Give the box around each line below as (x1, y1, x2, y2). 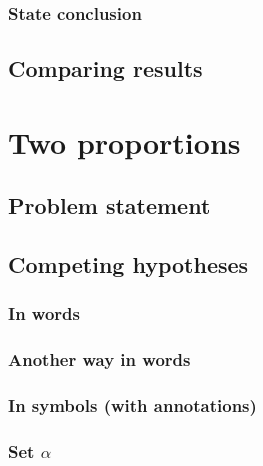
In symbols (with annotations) (8, 393, 257, 418)
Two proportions (8, 121, 241, 162)
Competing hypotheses (8, 249, 249, 280)
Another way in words (8, 347, 191, 372)
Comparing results (8, 53, 203, 84)
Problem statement (8, 190, 211, 221)
